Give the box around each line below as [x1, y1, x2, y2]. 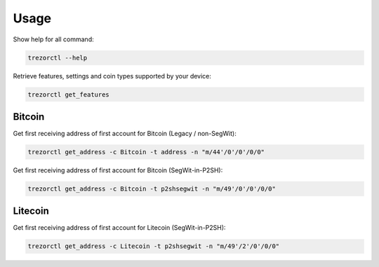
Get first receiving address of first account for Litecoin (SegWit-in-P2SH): [13, 224, 226, 232]
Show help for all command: [13, 35, 94, 43]
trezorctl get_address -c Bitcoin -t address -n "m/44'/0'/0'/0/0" [27, 148, 265, 156]
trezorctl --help [27, 53, 88, 62]
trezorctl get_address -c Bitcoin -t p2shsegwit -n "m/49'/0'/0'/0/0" [27, 184, 277, 193]
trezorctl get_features [27, 90, 110, 98]
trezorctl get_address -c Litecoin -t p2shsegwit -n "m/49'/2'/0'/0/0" [27, 242, 280, 250]
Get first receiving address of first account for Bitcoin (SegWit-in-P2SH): [13, 165, 223, 174]
